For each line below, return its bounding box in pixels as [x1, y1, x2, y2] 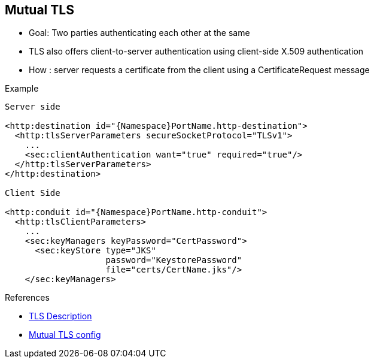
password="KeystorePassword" [105, 255, 242, 265]
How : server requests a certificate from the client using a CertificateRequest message [29, 65, 370, 75]
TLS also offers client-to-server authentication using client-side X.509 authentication [29, 46, 364, 57]
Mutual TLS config [29, 329, 101, 340]
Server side [5, 102, 60, 112]
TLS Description [29, 311, 92, 322]
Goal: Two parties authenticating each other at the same [29, 28, 250, 38]
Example [5, 83, 39, 94]
